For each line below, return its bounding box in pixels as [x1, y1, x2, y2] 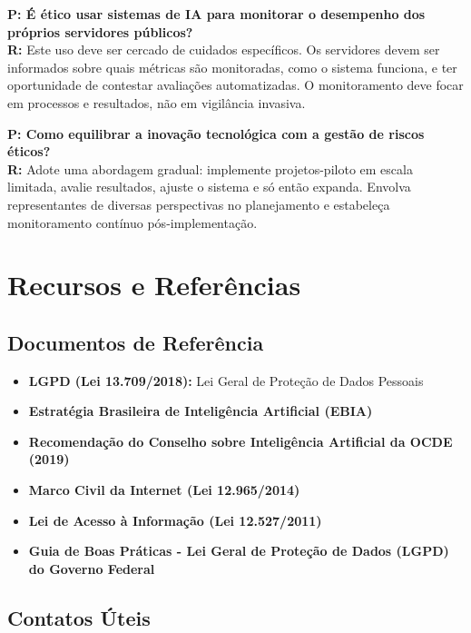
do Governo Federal [28, 559, 155, 578]
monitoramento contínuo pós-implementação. [7, 213, 258, 232]
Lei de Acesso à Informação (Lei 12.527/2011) [28, 510, 322, 529]
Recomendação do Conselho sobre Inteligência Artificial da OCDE [28, 431, 453, 450]
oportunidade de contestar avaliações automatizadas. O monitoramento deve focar [7, 75, 464, 94]
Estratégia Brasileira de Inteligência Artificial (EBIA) [28, 401, 373, 420]
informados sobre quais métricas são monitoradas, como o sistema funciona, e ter [7, 57, 457, 76]
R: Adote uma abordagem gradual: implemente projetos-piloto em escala [7, 159, 413, 178]
